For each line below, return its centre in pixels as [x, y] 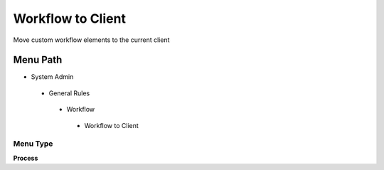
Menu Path [38, 60]
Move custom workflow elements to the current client [91, 40]
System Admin [52, 77]
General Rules [69, 93]
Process [26, 158]
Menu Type [33, 144]
